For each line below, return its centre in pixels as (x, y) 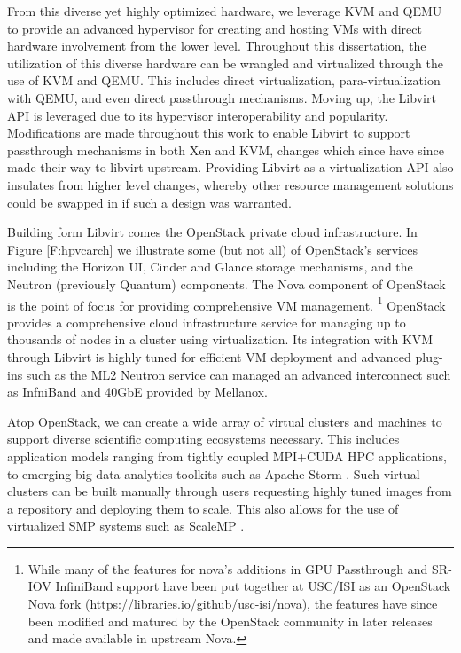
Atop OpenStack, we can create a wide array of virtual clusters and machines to (225, 421)
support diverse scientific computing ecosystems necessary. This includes (203, 439)
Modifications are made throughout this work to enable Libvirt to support (209, 133)
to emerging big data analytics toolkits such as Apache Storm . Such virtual (214, 473)
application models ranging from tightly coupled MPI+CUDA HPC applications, (227, 456)
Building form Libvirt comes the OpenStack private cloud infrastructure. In (212, 232)
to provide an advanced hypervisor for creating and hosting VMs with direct (215, 28)
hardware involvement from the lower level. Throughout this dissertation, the (217, 46)
